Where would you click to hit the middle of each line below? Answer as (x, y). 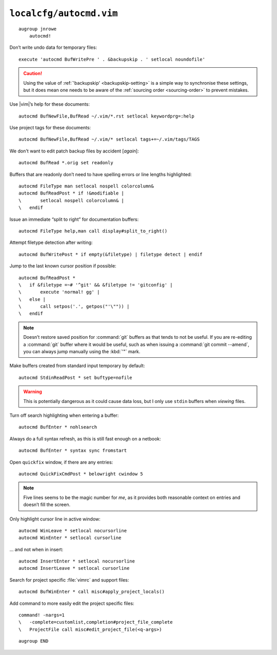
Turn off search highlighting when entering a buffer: (64, 415)
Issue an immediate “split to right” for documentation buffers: (74, 219)
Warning (33, 392)
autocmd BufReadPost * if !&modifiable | (71, 193)
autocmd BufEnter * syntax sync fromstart (73, 451)
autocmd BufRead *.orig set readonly (66, 163)
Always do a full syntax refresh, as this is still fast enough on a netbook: (85, 438)
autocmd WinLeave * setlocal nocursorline (73, 531)
